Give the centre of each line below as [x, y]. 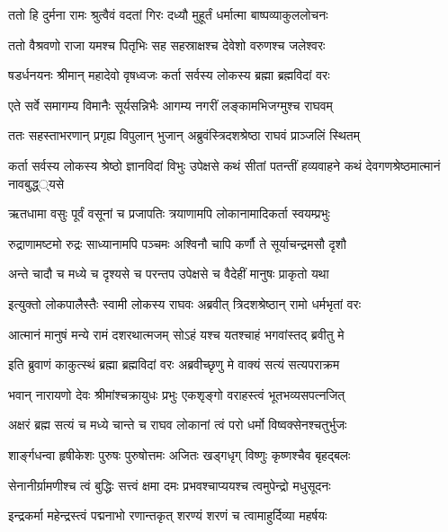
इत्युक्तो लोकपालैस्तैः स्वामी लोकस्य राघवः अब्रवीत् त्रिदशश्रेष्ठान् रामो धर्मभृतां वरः [184, 303]
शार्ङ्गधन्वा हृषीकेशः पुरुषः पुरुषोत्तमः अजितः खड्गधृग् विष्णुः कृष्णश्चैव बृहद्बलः [179, 454]
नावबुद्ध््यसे [36, 183]
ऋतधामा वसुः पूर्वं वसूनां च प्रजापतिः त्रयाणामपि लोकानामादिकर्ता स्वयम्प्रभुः [169, 213]
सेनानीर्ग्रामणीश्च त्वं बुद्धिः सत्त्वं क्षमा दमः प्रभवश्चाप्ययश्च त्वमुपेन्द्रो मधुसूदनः [170, 485]
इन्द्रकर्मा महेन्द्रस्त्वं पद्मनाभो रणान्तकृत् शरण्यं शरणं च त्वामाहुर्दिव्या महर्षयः [168, 515]
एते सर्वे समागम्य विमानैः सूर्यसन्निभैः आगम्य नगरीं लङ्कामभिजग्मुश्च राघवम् [170, 105]
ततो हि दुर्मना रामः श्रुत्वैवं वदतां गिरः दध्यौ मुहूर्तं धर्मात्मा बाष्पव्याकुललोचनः [168, 14]
